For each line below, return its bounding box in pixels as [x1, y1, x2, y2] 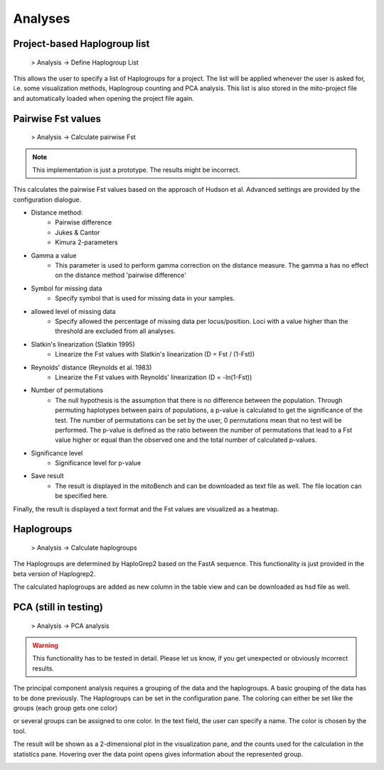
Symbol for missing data [31, 284, 102, 293]
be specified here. [55, 492, 109, 500]
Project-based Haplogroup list [13, 38, 150, 50]
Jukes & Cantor [55, 228, 100, 237]
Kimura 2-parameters [55, 238, 118, 246]
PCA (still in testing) [13, 601, 103, 614]
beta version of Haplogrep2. [13, 569, 96, 578]
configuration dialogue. [13, 195, 82, 204]
